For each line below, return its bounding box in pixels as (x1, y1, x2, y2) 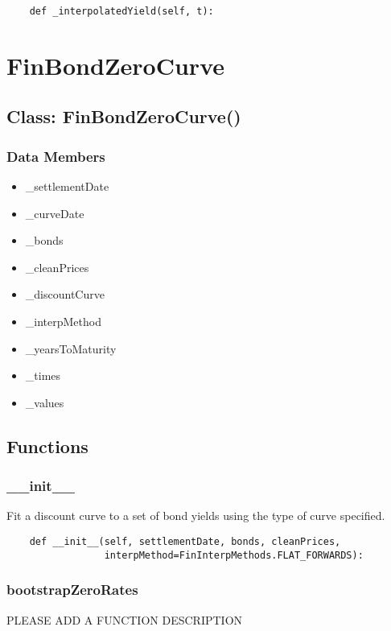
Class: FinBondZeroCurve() (6, 104, 241, 129)
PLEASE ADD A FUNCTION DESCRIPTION (6, 611, 243, 628)
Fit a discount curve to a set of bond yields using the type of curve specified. (6, 507, 385, 524)
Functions (6, 433, 88, 458)
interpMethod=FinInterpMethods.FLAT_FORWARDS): (104, 549, 364, 561)
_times (25, 367, 61, 384)
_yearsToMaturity (25, 340, 117, 357)
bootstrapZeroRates (6, 579, 138, 600)
